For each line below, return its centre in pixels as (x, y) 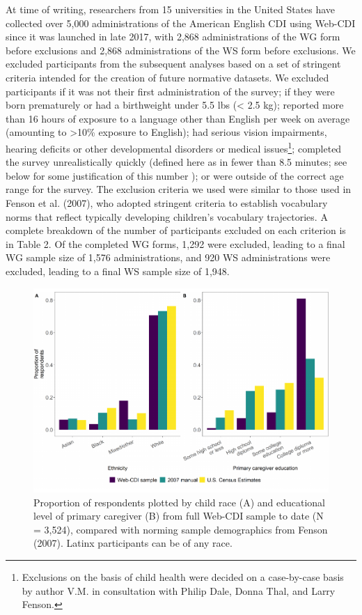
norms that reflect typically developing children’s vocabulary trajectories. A (167, 216)
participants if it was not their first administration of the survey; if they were (170, 91)
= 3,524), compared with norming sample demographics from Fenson (181, 529)
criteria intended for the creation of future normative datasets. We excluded (167, 77)
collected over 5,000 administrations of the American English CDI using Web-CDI (181, 23)
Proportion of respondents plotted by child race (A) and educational (180, 502)
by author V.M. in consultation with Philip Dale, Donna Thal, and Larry (179, 590)
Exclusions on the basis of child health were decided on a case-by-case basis (183, 577)
